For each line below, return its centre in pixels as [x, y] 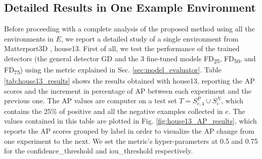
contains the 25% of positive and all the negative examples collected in [114, 111]
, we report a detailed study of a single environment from [150, 38]
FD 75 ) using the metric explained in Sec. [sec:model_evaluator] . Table [113, 70]
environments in [29, 38]
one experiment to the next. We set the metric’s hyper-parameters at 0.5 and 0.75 [131, 141]
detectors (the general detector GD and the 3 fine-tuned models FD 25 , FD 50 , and [130, 59]
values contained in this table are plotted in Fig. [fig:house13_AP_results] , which [130, 121]
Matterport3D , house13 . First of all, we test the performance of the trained [122, 48]
